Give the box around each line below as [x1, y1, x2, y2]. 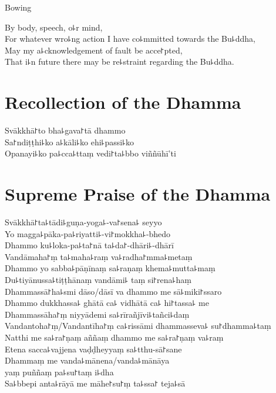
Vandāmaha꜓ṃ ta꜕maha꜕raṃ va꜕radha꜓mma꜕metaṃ [5, 250, 193, 262]
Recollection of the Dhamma [5, 90, 241, 114]
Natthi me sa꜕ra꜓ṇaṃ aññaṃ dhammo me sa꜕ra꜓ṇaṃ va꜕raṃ [5, 331, 224, 343]
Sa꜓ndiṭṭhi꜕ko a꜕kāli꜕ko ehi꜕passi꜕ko [5, 135, 134, 148]
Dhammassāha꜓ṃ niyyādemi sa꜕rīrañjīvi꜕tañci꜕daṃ [5, 308, 190, 320]
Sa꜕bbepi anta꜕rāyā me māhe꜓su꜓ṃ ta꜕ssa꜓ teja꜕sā [5, 377, 186, 389]
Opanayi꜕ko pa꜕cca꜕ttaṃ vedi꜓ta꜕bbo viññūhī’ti [5, 147, 176, 159]
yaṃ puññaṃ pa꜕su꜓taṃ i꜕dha [5, 365, 114, 378]
